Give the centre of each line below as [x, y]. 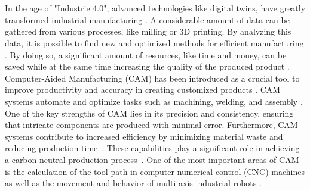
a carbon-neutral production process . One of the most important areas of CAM [152, 159]
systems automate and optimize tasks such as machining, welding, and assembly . [154, 101]
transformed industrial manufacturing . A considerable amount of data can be [147, 19]
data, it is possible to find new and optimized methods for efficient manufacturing [154, 43]
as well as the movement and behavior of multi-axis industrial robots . [133, 183]
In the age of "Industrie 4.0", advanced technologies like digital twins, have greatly [155, 8]
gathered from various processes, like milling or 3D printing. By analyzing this [148, 31]
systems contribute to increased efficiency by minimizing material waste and [144, 136]
